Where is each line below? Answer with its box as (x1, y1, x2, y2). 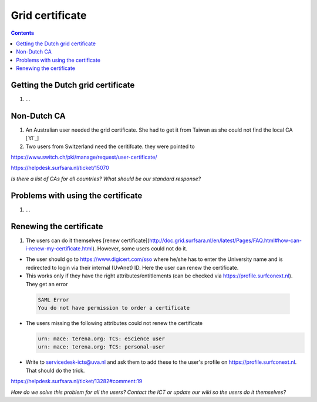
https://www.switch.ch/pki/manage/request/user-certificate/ (11, 153, 158, 161)
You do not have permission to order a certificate (38, 304, 190, 311)
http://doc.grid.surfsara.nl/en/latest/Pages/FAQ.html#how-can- (149, 237, 302, 244)
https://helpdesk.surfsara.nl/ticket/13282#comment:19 (11, 378, 143, 385)
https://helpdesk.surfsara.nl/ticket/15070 (11, 165, 110, 172)
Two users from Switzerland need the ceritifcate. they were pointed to (25, 143, 195, 150)
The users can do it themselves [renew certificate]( (25, 237, 150, 244)
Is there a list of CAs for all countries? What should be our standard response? (11, 175, 201, 182)
